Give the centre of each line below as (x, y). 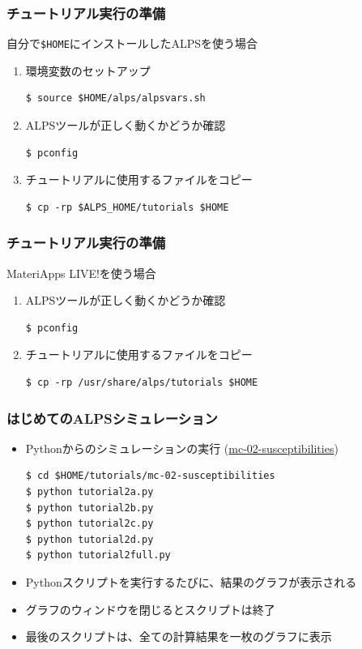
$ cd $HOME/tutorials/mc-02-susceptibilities (150, 476)
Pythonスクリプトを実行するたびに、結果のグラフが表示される (191, 582)
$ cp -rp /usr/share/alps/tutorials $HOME (142, 383)
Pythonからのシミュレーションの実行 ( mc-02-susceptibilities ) (182, 448)
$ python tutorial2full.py (98, 555)
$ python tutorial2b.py (89, 508)
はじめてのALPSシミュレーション (112, 418)
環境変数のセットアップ (88, 70)
